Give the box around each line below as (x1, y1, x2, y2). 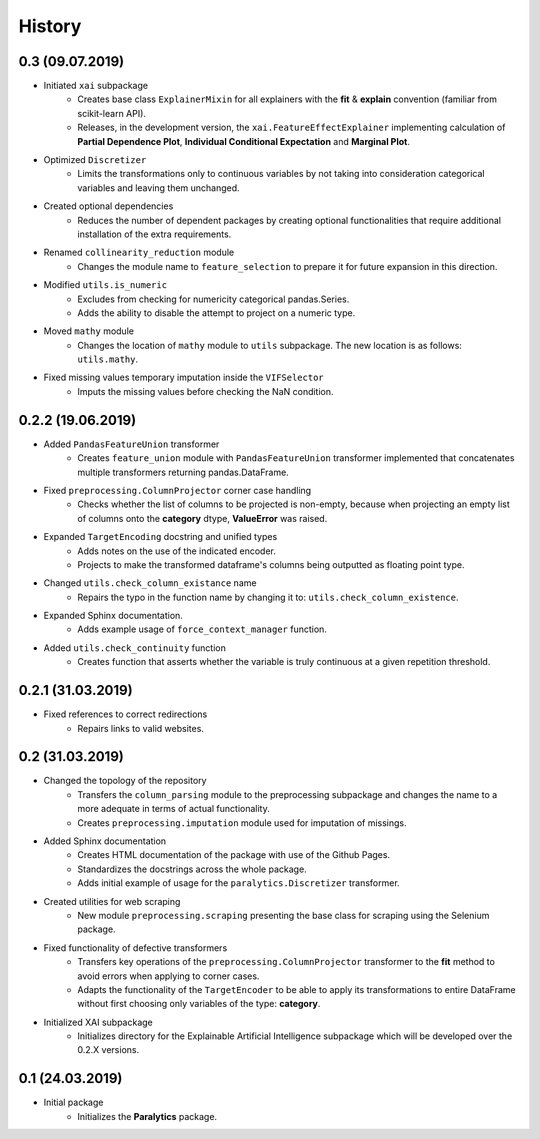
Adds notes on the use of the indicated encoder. (77, 545, 277, 557)
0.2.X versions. (77, 1044, 140, 1056)
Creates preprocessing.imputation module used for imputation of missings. (77, 816, 407, 829)
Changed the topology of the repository (43, 775, 207, 787)
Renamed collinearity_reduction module (43, 246, 235, 259)
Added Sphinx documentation (43, 835, 167, 847)
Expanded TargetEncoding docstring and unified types (43, 531, 278, 543)
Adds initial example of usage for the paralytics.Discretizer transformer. (77, 877, 400, 889)
